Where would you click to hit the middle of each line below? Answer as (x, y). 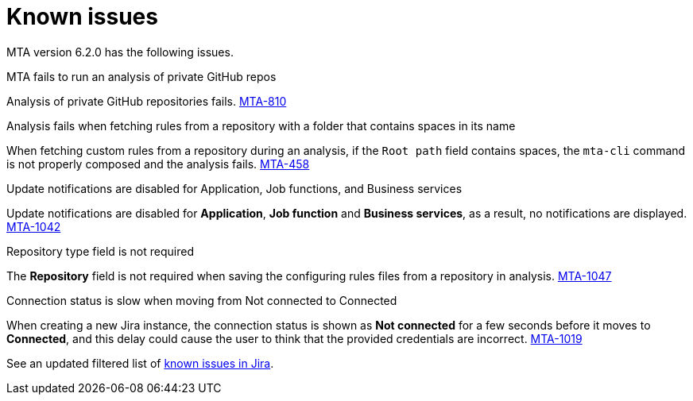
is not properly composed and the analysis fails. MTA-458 (158, 164)
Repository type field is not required (100, 251)
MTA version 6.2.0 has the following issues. (120, 52)
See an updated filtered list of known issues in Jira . (140, 363)
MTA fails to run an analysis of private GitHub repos (141, 76)
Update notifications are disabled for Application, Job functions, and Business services (234, 188)
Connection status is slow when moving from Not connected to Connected (202, 300)
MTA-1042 (34, 226)
